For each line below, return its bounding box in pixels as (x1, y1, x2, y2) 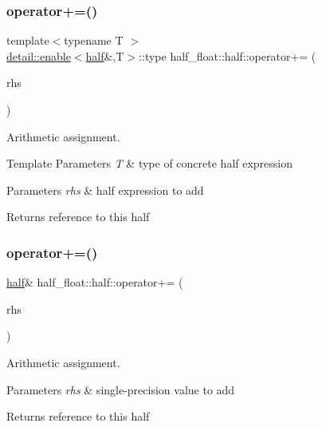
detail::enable (6, 47, 71, 64)
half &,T (85, 47, 124, 64)
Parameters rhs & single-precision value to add (6, 381, 235, 397)
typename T (64, 32, 124, 49)
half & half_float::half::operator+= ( (6, 274, 183, 291)
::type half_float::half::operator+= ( (139, 47, 316, 64)
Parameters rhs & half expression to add (6, 181, 204, 198)
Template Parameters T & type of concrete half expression (6, 155, 293, 172)
